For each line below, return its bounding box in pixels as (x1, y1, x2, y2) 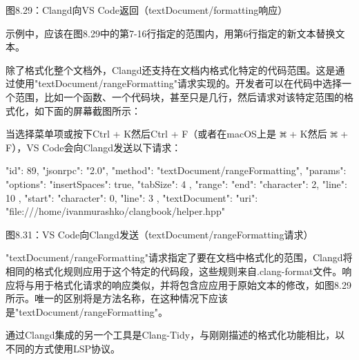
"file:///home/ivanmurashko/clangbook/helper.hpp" (6, 204, 225, 218)
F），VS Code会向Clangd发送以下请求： (6, 140, 182, 154)
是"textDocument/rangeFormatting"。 (6, 304, 168, 319)
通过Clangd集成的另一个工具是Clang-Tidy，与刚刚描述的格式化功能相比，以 (6, 328, 345, 342)
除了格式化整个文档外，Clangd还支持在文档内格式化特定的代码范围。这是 (6, 62, 336, 77)
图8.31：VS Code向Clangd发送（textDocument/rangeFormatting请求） (6, 227, 313, 241)
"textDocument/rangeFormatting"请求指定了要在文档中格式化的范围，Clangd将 (6, 250, 353, 265)
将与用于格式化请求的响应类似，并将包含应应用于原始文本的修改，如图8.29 (14, 277, 351, 292)
